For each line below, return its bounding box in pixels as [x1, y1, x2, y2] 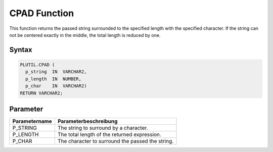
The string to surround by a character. [57, 124, 148, 131]
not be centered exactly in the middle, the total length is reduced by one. [9, 32, 161, 38]
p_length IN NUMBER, [25, 76, 82, 82]
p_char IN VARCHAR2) [25, 83, 87, 89]
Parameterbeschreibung [57, 118, 118, 125]
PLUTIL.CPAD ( [20, 62, 55, 68]
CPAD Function [9, 8, 74, 19]
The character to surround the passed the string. [57, 138, 174, 144]
